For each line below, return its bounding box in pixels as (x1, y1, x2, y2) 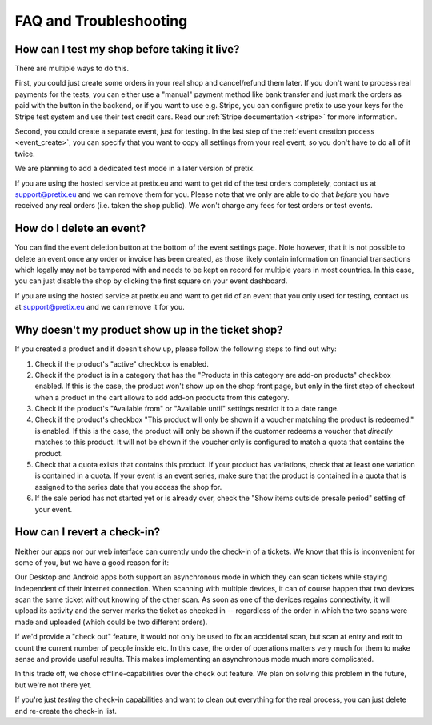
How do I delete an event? (14, 222, 146, 235)
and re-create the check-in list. (14, 706, 118, 715)
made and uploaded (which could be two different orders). (14, 617, 208, 627)
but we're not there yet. (14, 680, 92, 690)
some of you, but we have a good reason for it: (14, 557, 170, 567)
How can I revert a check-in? (14, 525, 161, 539)
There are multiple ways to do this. (14, 64, 130, 74)
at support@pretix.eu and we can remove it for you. (14, 302, 186, 312)
